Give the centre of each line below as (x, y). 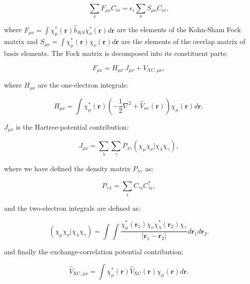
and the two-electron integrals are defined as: (72, 208)
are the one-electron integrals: (83, 85)
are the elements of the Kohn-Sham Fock (179, 29)
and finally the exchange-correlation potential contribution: (94, 252)
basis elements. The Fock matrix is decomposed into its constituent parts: (116, 53)
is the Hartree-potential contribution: (72, 126)
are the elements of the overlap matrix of (183, 41)
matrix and (21, 41)
